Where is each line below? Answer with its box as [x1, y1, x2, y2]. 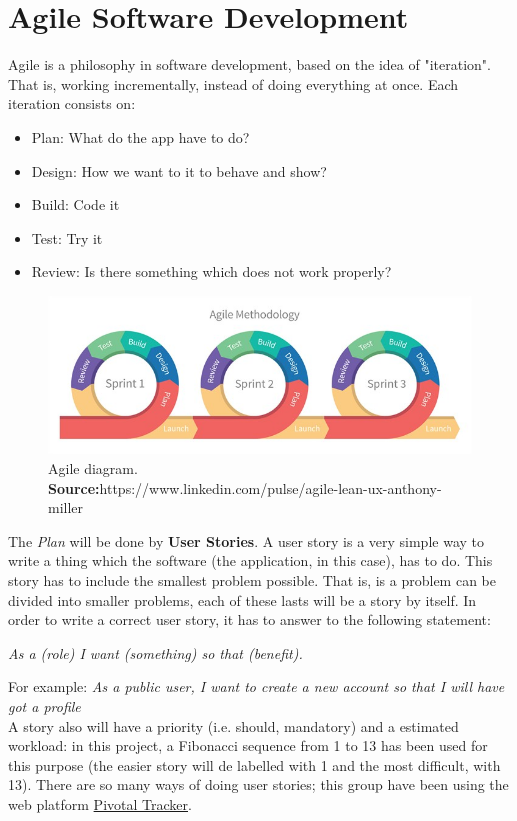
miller [48, 497, 84, 518]
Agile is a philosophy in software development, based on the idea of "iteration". [8, 54, 491, 75]
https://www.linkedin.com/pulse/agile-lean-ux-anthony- [99, 477, 442, 498]
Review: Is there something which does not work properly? [31, 261, 392, 282]
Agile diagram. [48, 458, 138, 479]
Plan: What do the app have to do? [31, 126, 250, 147]
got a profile [8, 696, 81, 717]
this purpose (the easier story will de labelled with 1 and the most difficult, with [8, 754, 501, 775]
